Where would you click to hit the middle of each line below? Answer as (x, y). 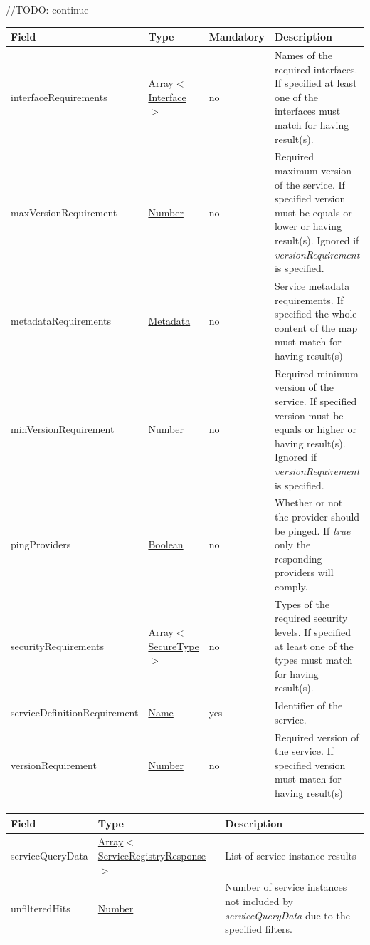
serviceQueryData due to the (287, 915)
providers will (304, 572)
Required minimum (316, 373)
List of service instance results (291, 855)
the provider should (317, 516)
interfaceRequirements (59, 96)
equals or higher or (315, 429)
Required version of (317, 737)
